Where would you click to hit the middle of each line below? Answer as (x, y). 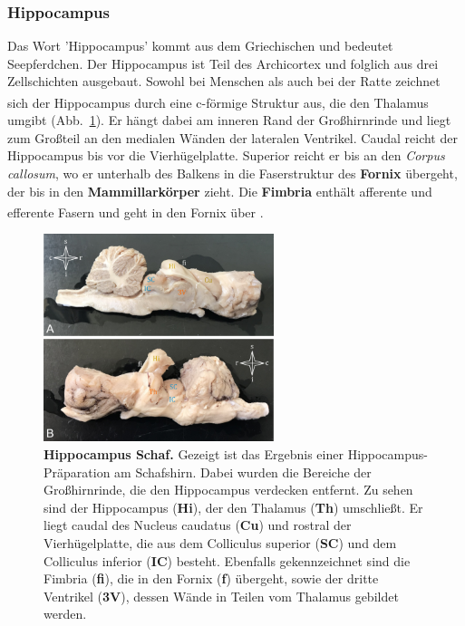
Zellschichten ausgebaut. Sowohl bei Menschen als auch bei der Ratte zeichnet (224, 81)
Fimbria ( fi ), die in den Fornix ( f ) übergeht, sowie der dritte (211, 578)
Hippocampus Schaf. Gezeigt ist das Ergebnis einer (194, 454)
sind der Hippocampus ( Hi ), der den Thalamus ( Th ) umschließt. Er (233, 507)
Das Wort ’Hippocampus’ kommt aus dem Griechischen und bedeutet (200, 46)
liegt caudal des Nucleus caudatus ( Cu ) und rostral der (198, 525)
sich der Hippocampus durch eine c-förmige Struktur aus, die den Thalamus (218, 102)
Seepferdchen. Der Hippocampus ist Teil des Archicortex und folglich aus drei (223, 63)
